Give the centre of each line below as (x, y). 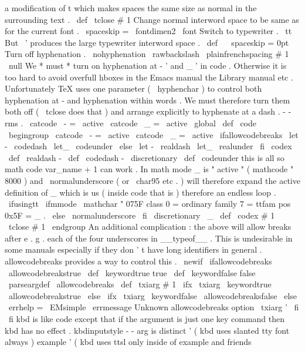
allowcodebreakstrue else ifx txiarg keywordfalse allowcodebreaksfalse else (153, 295)
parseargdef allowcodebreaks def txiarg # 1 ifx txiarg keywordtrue (140, 284)
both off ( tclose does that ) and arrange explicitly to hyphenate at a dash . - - (148, 111)
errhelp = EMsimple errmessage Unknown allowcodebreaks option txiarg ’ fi (154, 307)
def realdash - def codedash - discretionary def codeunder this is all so (146, 157)
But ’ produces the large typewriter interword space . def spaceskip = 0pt (147, 42)
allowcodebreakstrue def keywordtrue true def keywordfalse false (132, 272)
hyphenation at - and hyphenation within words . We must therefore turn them (148, 100)
